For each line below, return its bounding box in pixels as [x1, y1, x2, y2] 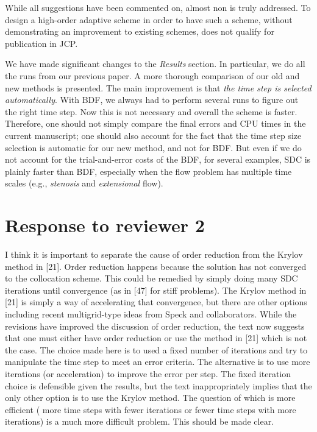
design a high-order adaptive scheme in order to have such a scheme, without [5, 13, 293, 26]
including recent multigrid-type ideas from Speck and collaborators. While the [5, 308, 297, 320]
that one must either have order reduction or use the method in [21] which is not [5, 331, 307, 344]
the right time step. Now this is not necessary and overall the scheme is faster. [5, 105, 297, 118]
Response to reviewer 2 [5, 213, 205, 238]
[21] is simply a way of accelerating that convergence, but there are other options [5, 296, 307, 308]
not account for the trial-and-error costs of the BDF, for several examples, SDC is [5, 153, 311, 166]
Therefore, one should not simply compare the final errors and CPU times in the [5, 117, 306, 130]
